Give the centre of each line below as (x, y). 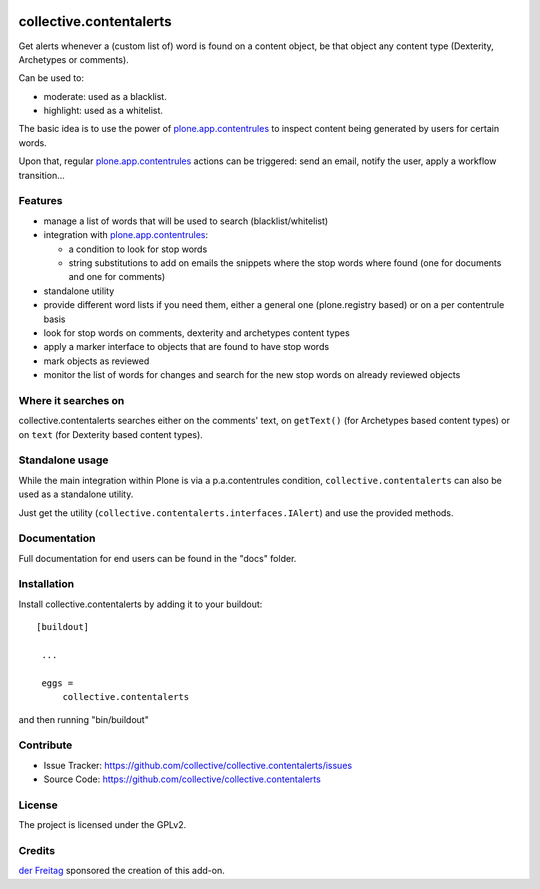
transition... (41, 175)
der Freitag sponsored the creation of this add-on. (121, 871)
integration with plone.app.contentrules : (126, 235)
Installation (46, 584)
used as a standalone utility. (76, 494)
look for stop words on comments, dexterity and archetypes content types (196, 332)
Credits (36, 850)
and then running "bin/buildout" (83, 719)
